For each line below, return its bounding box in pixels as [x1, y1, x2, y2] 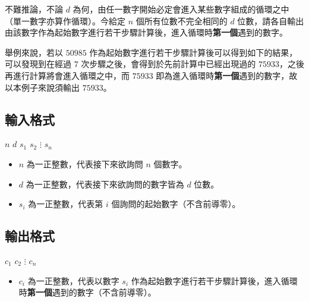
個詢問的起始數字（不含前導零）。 [111, 198, 241, 210]
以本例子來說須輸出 [5, 81, 80, 93]
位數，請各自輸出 [237, 14, 304, 27]
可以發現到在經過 [5, 58, 71, 70]
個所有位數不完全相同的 [135, 14, 228, 27]
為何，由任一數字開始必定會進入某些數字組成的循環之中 [72, 3, 289, 15]
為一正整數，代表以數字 [27, 274, 119, 287]
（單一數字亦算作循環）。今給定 [5, 14, 125, 27]
